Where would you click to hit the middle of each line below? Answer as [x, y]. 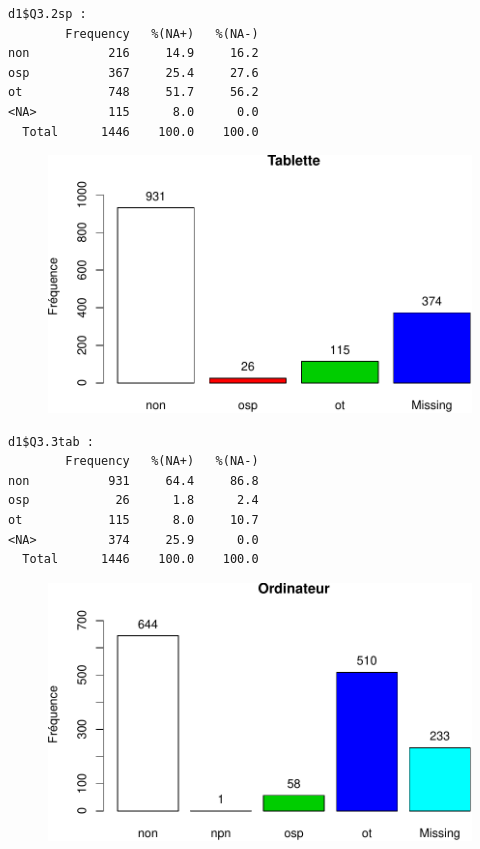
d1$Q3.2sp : [47, 14]
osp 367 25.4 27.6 [133, 72]
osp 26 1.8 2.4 [133, 500]
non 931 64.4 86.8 [133, 480]
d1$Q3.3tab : [51, 441]
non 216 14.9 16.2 [133, 53]
